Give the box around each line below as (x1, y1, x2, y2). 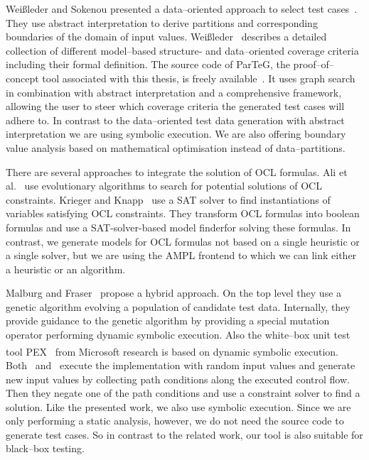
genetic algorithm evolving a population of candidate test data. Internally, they (6, 299, 351, 314)
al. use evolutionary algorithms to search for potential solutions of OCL (6, 178, 322, 193)
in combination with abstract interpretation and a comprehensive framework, (6, 84, 342, 99)
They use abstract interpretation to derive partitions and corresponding (6, 15, 318, 30)
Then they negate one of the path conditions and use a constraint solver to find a (6, 385, 360, 400)
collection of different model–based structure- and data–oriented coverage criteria (6, 43, 359, 57)
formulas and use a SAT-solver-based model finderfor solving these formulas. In (6, 219, 351, 234)
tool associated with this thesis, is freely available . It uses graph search (42, 70, 355, 85)
